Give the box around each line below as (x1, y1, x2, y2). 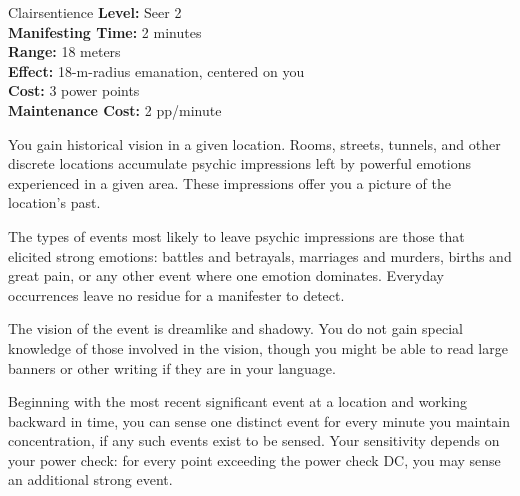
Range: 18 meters (8, 41, 121, 62)
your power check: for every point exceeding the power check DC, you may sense (8, 449, 501, 470)
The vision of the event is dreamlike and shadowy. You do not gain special (8, 318, 463, 339)
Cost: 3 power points (8, 80, 140, 101)
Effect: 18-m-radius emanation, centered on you (8, 60, 305, 81)
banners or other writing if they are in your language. (8, 357, 336, 378)
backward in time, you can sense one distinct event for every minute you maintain (8, 410, 510, 431)
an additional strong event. (8, 469, 173, 490)
